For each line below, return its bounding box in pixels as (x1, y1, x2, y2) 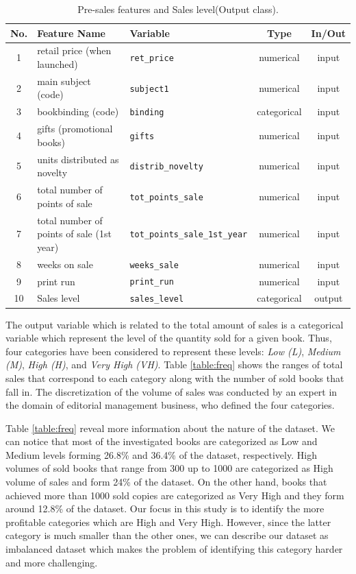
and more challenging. (5, 555, 98, 569)
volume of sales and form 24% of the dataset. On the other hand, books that (5, 475, 327, 489)
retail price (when (37, 43, 112, 58)
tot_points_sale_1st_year (129, 230, 248, 240)
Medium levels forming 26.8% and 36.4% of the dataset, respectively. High (5, 447, 317, 462)
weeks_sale (129, 260, 179, 270)
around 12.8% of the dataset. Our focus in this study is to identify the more (5, 501, 325, 516)
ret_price (129, 53, 174, 64)
